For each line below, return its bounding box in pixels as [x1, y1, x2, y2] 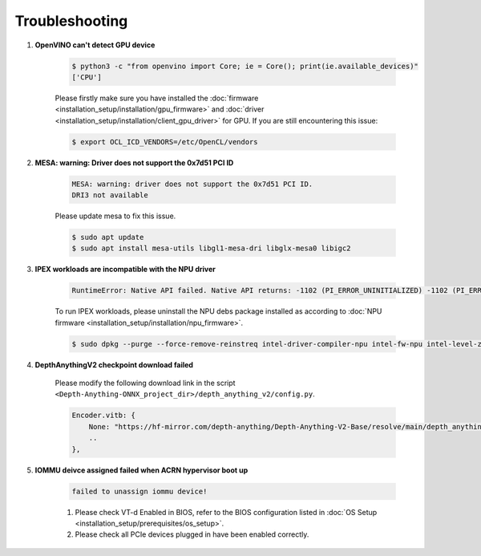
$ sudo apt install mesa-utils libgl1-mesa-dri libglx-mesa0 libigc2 [71, 244, 351, 253]
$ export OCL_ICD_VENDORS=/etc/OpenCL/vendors [71, 137, 258, 146]
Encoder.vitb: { [71, 411, 136, 420]
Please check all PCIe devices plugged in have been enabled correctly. [75, 530, 309, 539]
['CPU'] [71, 72, 102, 82]
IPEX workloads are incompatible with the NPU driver [34, 265, 216, 274]
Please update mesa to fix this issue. [55, 211, 176, 221]
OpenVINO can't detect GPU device [34, 40, 156, 50]
